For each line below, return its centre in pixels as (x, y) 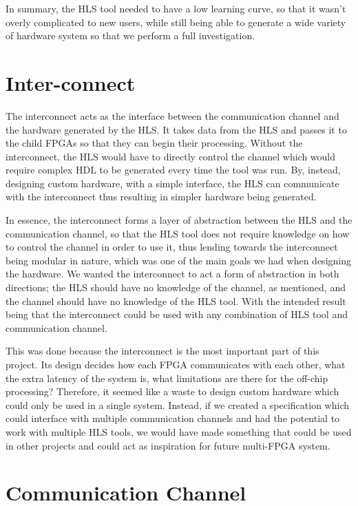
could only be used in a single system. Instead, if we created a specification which (178, 404)
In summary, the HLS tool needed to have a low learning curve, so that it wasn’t (176, 8)
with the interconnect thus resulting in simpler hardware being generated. (161, 197)
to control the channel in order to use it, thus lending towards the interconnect (172, 247)
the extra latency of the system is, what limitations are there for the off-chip (167, 378)
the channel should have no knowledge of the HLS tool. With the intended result (176, 301)
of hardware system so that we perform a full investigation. (130, 35)
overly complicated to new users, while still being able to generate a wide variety (176, 22)
